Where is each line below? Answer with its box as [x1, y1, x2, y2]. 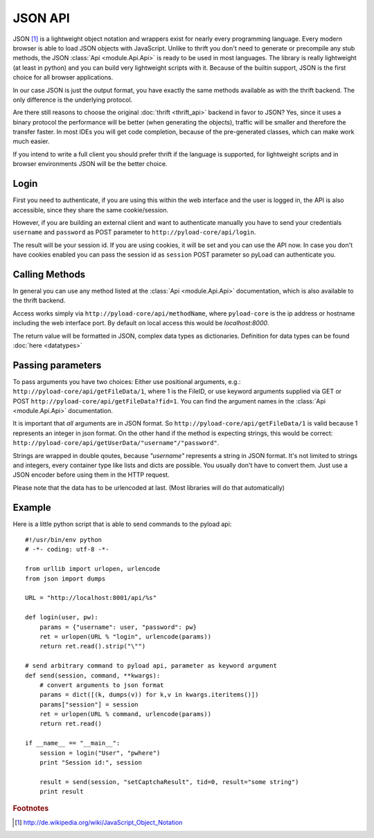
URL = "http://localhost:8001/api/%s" [25, 594, 157, 602]
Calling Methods [12, 268, 86, 280]
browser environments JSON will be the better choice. [12, 160, 168, 168]
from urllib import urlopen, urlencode [25, 565, 161, 573]
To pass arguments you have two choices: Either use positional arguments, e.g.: [12, 377, 242, 385]
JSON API [12, 10, 71, 26]
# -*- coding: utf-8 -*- [25, 545, 109, 554]
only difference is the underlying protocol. [12, 95, 133, 104]
